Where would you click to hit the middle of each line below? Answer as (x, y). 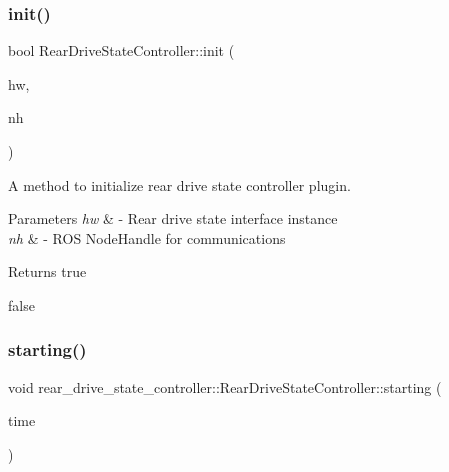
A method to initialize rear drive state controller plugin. (179, 184)
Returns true (47, 271)
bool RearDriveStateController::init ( (121, 50)
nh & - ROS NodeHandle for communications (147, 237)
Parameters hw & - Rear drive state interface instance (173, 218)
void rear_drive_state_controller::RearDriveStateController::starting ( (225, 386)
